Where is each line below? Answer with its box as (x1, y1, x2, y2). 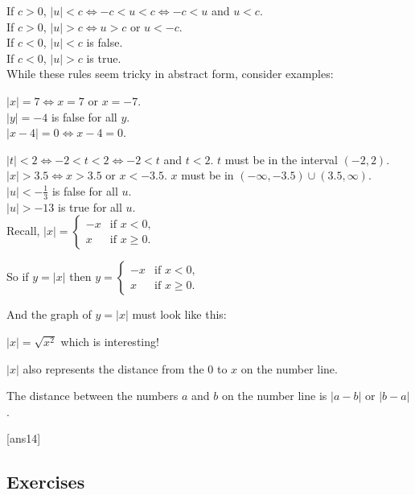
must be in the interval (224, 151, 338, 167)
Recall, (6, 222, 40, 239)
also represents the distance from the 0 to (23, 360, 228, 377)
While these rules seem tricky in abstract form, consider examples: (6, 65, 334, 82)
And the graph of (6, 306, 92, 323)
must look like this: (132, 306, 227, 323)
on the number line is (221, 387, 327, 404)
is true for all (58, 198, 122, 215)
